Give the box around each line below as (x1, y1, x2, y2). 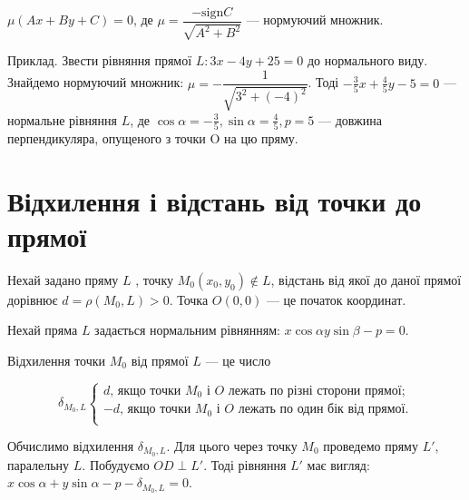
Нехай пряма (7, 320, 78, 339)
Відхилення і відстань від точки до (7, 181, 422, 219)
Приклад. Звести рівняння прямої (7, 51, 192, 70)
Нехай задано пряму (7, 270, 119, 289)
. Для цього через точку (166, 436, 298, 455)
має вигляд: (307, 455, 370, 474)
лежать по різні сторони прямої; (228, 384, 405, 397)
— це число (205, 350, 271, 369)
